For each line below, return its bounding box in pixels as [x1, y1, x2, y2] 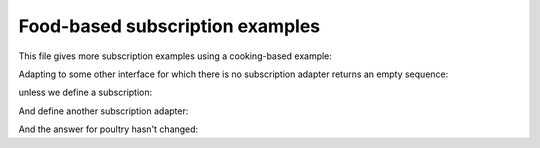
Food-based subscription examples [18, 15, 321, 37]
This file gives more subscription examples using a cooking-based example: [18, 50, 332, 62]
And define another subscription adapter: [18, 105, 189, 117]
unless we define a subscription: [18, 86, 153, 99]
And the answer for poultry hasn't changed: [18, 123, 199, 135]
